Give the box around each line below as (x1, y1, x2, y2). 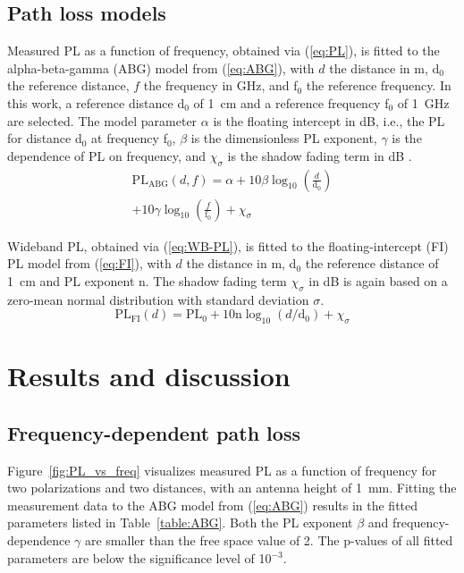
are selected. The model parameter (7, 111, 198, 130)
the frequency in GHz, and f (143, 76, 298, 95)
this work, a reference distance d (7, 93, 185, 112)
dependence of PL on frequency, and (7, 146, 207, 164)
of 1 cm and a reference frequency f (193, 93, 389, 112)
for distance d (7, 129, 82, 147)
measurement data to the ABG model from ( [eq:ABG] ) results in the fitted (7, 495, 418, 514)
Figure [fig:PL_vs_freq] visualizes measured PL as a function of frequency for (7, 460, 437, 479)
